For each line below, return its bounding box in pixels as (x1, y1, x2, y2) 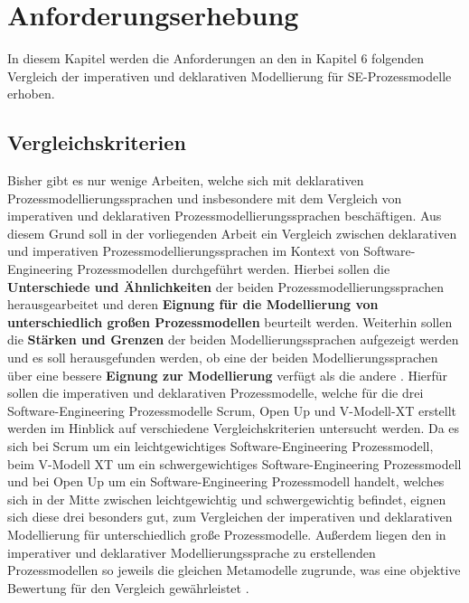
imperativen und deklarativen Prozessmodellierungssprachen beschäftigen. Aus (7, 206, 442, 225)
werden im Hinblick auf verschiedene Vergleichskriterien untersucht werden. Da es (7, 419, 460, 438)
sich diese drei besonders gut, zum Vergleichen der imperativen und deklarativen (7, 507, 453, 526)
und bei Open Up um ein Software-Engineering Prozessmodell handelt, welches (7, 472, 445, 491)
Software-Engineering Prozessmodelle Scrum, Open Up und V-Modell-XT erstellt (7, 400, 457, 419)
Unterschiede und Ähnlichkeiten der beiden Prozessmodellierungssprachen (7, 277, 444, 296)
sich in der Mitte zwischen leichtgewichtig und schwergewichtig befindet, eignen (7, 489, 446, 508)
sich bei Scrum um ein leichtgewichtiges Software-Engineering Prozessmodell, (7, 437, 434, 456)
